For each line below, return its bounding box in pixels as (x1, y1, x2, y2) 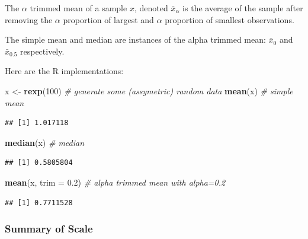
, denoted (134, 2, 168, 14)
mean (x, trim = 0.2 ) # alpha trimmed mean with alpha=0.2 (5, 176, 226, 188)
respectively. (20, 44, 65, 57)
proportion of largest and (63, 13, 154, 26)
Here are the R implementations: (5, 65, 124, 77)
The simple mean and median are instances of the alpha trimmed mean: (5, 33, 266, 46)
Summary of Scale (5, 221, 93, 236)
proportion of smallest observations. (165, 13, 294, 26)
